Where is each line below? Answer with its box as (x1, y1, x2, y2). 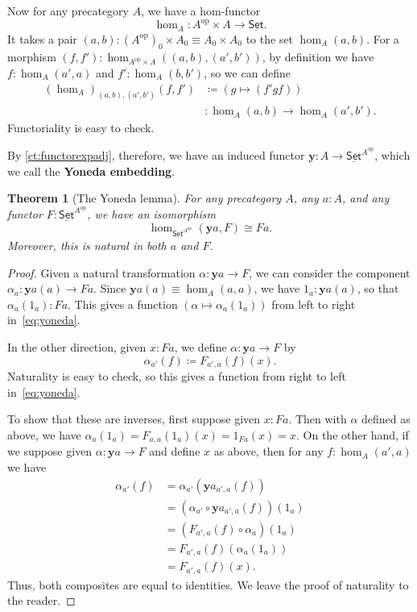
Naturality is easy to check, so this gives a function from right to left (7, 368, 346, 385)
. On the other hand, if (296, 426, 409, 443)
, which (374, 147, 411, 164)
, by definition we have (262, 48, 374, 65)
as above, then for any (213, 443, 324, 460)
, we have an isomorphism (87, 205, 217, 222)
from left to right (271, 295, 356, 312)
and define (149, 443, 200, 460)
